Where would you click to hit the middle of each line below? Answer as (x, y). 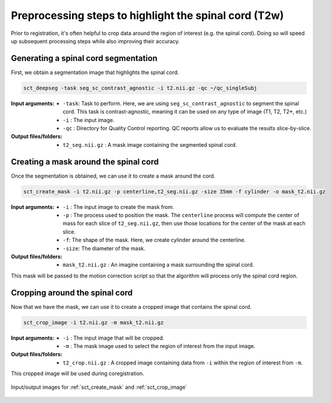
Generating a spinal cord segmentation (84, 58)
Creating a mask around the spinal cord (85, 162)
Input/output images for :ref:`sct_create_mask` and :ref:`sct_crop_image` (99, 387)
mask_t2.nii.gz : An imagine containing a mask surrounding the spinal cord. (158, 265)
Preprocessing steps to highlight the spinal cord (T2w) (147, 15)
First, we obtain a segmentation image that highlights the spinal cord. (95, 72)
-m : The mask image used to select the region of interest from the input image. (159, 346)
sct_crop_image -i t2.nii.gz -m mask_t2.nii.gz (93, 322)
